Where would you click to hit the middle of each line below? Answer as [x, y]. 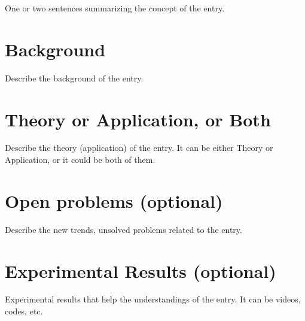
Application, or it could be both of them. [80, 160]
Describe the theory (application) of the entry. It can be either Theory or [139, 148]
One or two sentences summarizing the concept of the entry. [115, 8]
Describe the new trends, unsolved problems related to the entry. [123, 229]
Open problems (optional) [114, 200]
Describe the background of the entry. [74, 78]
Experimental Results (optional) [141, 270]
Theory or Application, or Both [138, 119]
